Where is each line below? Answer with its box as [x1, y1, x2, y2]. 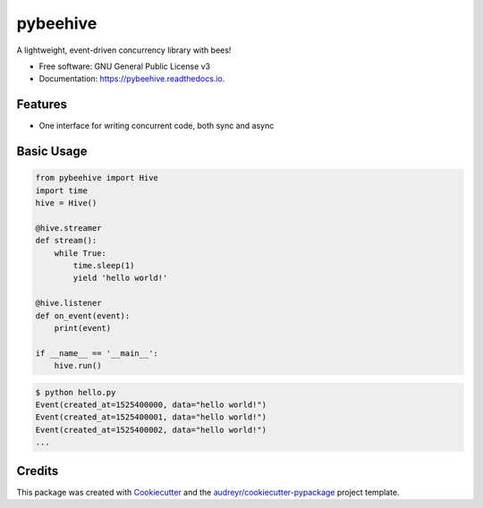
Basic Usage [16, 144, 88, 159]
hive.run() [54, 360, 102, 371]
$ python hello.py [35, 387, 116, 397]
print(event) [54, 323, 112, 333]
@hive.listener [35, 298, 102, 309]
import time [35, 185, 89, 196]
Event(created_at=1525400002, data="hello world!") [35, 425, 267, 435]
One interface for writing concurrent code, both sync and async [38, 121, 275, 131]
